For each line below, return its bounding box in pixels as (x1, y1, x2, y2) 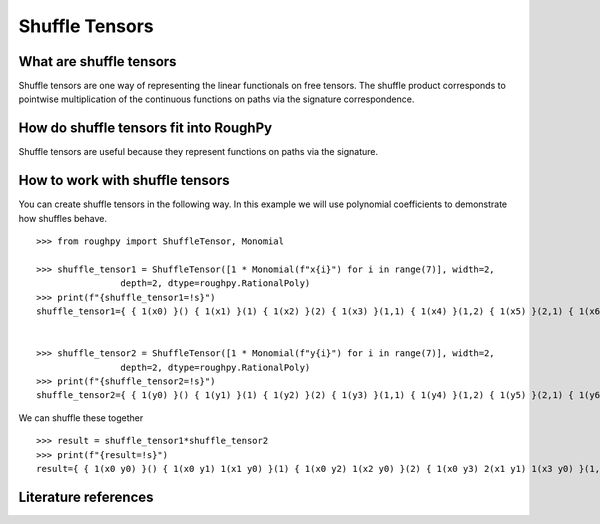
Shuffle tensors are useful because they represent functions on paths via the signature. (18, 146, 379, 158)
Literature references (18, 488, 154, 505)
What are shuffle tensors (18, 53, 177, 70)
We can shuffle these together (18, 411, 144, 424)
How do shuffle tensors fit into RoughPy (18, 120, 273, 137)
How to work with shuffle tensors (18, 172, 230, 189)
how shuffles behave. (18, 212, 107, 224)
